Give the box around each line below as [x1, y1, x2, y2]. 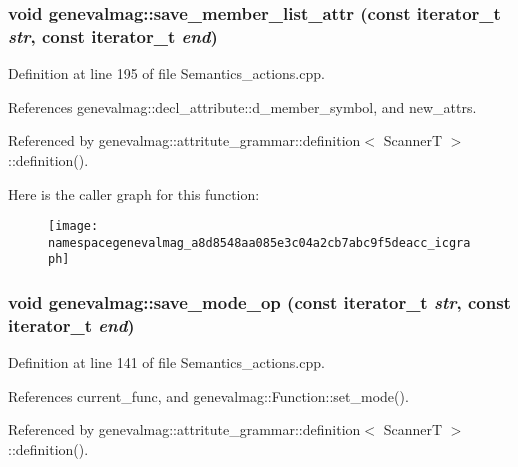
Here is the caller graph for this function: [8, 183, 260, 204]
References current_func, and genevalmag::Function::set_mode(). [8, 385, 409, 406]
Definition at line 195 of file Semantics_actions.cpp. [8, 63, 325, 84]
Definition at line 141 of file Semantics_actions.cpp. [8, 352, 325, 373]
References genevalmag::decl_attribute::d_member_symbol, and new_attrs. [8, 96, 477, 117]
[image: [48, 219, 99, 234]
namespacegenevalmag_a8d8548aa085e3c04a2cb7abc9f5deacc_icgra [48, 235, 471, 250]
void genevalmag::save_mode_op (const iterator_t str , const [8, 290, 511, 314]
